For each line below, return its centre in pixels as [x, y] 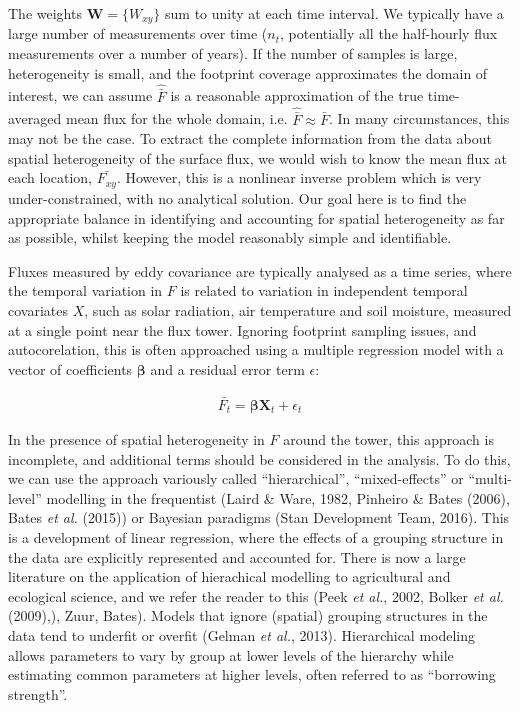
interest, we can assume [80, 95]
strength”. [38, 693]
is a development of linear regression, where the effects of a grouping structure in [256, 536]
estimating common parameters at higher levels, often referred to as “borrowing [252, 674]
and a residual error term [227, 368]
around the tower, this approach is [388, 438]
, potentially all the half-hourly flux [389, 33]
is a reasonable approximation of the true [297, 95]
